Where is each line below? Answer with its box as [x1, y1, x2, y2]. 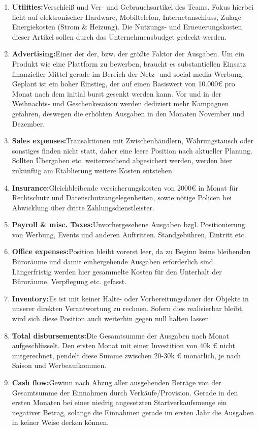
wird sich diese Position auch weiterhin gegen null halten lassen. [12, 313, 211, 324]
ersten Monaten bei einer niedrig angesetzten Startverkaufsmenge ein [12, 397, 227, 408]
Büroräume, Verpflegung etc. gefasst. [12, 276, 127, 287]
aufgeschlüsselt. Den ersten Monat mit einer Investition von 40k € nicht [12, 340, 235, 351]
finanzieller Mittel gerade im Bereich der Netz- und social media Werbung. [12, 68, 244, 79]
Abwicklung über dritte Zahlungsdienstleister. [12, 202, 154, 212]
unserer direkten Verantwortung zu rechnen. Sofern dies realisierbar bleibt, [12, 303, 244, 314]
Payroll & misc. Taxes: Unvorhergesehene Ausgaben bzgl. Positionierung [12, 219, 245, 230]
